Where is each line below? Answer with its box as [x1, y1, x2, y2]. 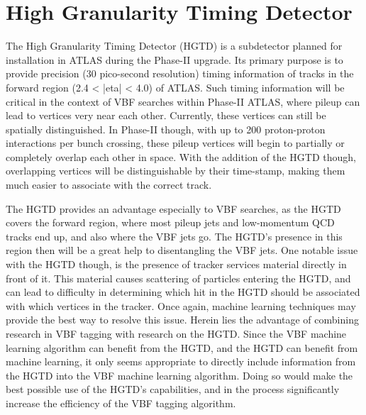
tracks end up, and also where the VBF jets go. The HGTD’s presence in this [6, 228, 343, 243]
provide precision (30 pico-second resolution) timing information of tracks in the [6, 66, 354, 81]
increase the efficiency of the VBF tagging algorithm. [6, 395, 236, 410]
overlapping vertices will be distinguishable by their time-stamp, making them [6, 163, 345, 178]
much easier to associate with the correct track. [6, 177, 212, 192]
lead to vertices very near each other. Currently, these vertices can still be [6, 108, 326, 123]
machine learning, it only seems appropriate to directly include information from [6, 354, 356, 369]
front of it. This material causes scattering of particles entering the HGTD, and [6, 270, 351, 285]
